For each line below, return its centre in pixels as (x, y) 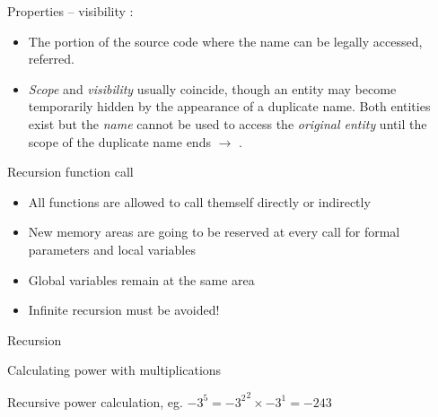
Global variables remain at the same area (141, 279)
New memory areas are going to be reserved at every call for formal (214, 232)
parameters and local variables (112, 249)
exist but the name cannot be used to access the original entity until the (228, 123)
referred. (51, 59)
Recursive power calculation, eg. (95, 401)
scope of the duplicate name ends (119, 141)
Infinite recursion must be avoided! (124, 310)
